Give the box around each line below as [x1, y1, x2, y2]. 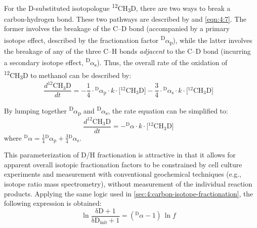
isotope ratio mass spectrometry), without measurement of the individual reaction [4, 179, 253, 189]
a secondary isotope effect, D [4, 56, 90, 67]
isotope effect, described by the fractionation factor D [4, 33, 166, 45]
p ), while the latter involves [170, 35, 253, 46]
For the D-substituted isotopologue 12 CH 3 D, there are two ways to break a [4, 1, 230, 14]
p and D [78, 104, 101, 117]
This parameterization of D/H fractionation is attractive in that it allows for [4, 150, 236, 160]
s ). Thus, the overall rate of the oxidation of [94, 57, 227, 69]
